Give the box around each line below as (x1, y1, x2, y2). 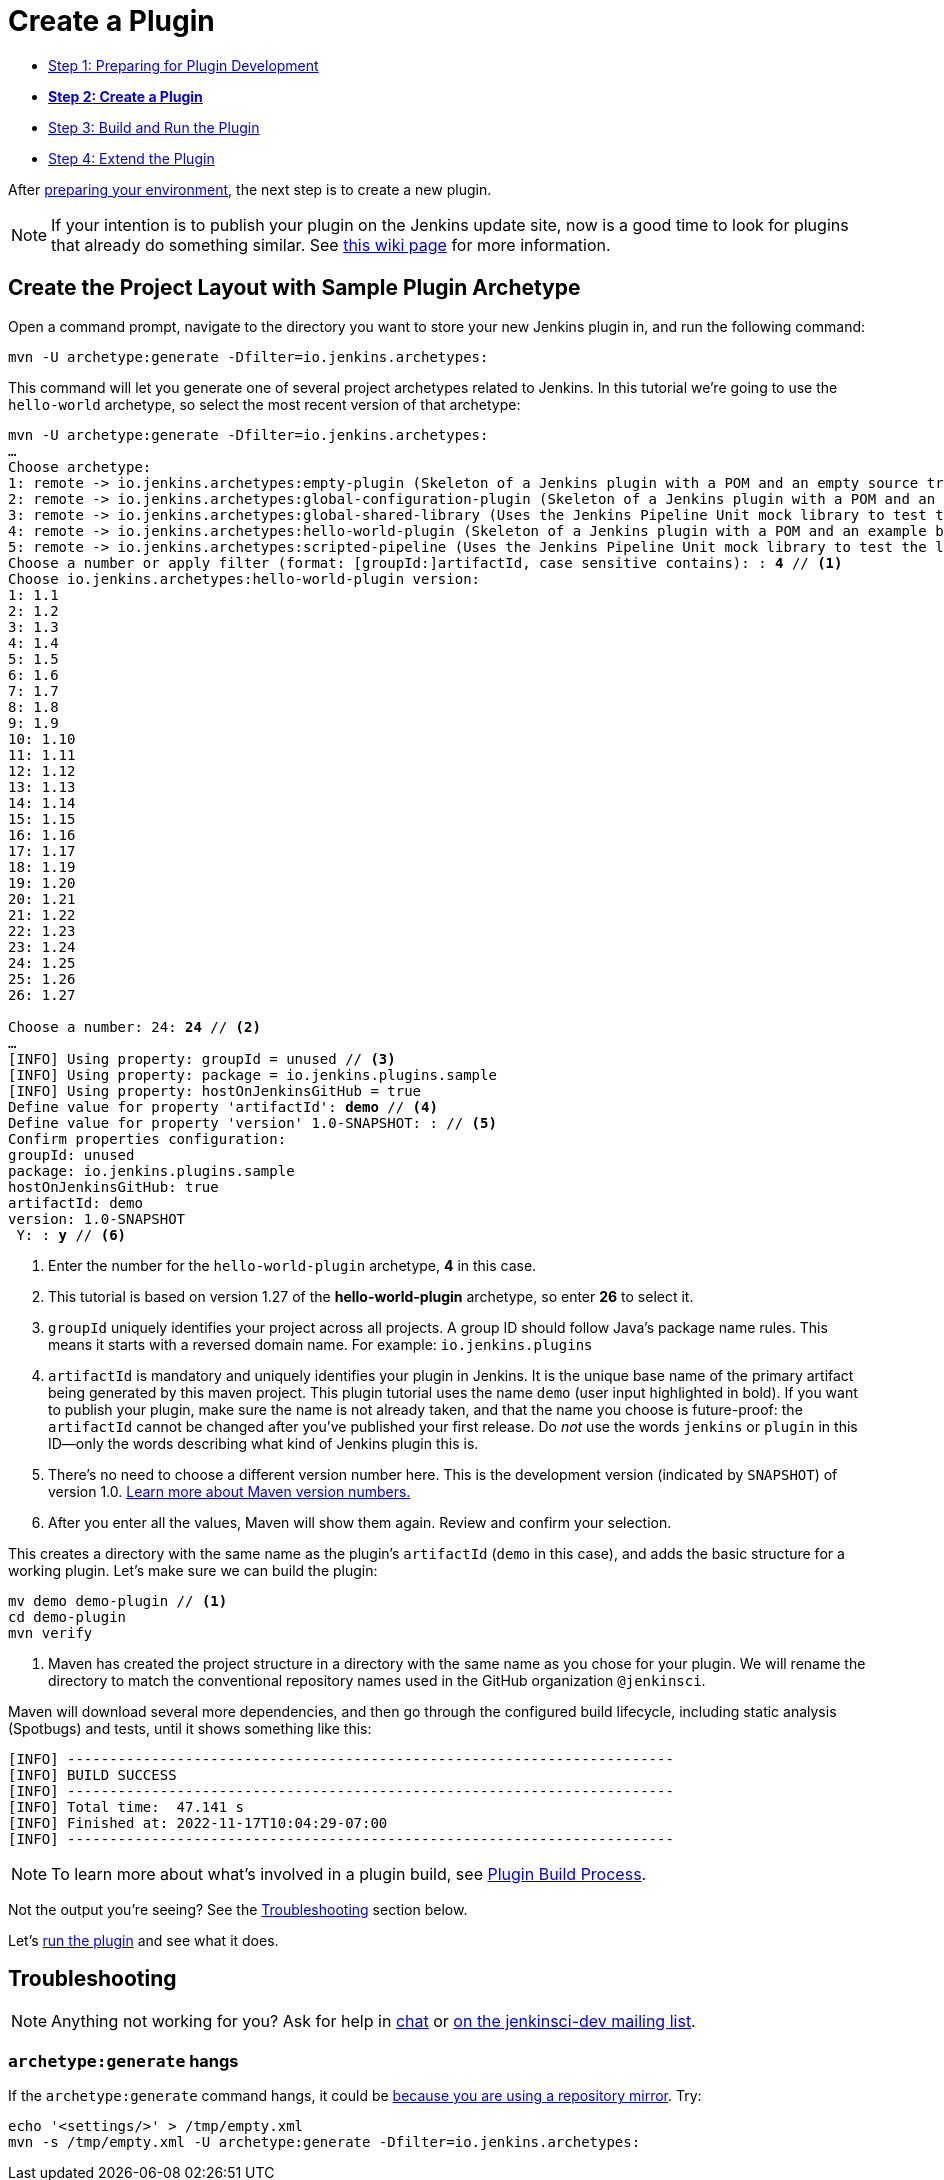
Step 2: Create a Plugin (48, 87, 203, 105)
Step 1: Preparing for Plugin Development (48, 56, 319, 74)
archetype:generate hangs (8, 2050, 239, 2071)
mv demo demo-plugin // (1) (8, 1592, 228, 1609)
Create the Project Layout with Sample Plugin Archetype (8, 275, 581, 301)
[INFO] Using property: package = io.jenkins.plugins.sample (8, 1066, 497, 1083)
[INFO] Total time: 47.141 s (8, 1798, 245, 1815)
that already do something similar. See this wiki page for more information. (51, 234, 611, 255)
